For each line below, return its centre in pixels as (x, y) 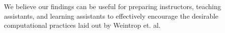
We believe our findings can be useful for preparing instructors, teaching (112, 6)
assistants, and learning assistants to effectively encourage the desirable (111, 16)
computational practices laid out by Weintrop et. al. (82, 25)
